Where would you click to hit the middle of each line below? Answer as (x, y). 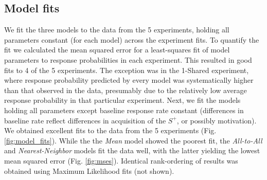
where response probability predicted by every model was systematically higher (129, 80)
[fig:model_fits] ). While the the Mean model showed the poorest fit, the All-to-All (133, 140)
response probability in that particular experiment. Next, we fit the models (122, 100)
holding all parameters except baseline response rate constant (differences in (124, 110)
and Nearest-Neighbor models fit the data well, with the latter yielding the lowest (132, 150)
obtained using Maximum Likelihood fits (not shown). (89, 170)
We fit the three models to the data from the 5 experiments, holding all (117, 30)
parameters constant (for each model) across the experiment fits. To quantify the (132, 39)
